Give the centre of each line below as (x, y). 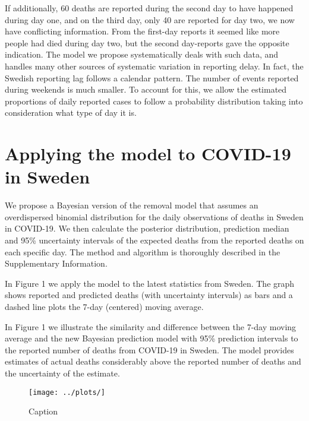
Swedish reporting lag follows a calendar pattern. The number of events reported (152, 77)
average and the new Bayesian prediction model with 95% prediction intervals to (152, 338)
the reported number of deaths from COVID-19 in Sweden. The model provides (149, 349)
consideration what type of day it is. (71, 113)
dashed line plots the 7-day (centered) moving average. (104, 306)
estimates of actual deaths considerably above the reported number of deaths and (153, 361)
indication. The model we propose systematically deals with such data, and (142, 54)
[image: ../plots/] (67, 392)
